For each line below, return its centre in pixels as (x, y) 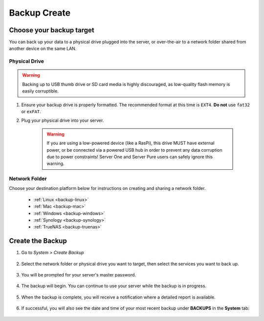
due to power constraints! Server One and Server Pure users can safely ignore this (130, 157)
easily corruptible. (40, 91)
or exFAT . (31, 111)
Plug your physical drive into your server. (63, 120)
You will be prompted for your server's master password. (79, 275)
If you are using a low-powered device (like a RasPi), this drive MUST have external (131, 143)
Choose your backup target (52, 30)
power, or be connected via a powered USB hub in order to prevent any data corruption (134, 150)
